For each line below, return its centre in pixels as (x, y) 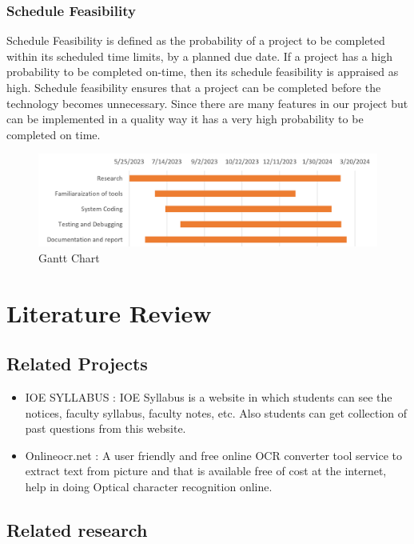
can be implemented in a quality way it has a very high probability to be (185, 119)
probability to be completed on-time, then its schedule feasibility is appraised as (203, 72)
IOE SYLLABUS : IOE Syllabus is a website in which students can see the (209, 397)
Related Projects (77, 364)
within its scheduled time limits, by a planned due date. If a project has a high (199, 56)
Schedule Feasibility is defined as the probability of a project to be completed (196, 40)
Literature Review (109, 312)
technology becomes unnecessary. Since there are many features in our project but (207, 103)
